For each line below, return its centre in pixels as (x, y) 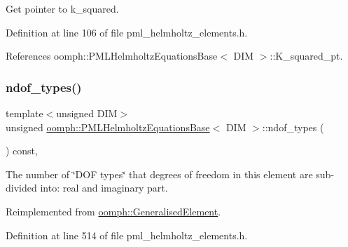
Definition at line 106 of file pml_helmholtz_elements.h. (127, 32)
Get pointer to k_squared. (62, 8)
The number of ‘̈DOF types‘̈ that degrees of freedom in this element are (159, 174)
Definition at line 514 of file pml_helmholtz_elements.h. (127, 235)
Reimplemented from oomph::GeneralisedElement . (113, 211)
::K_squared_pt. (306, 56)
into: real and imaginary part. (104, 188)
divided (21, 188)
